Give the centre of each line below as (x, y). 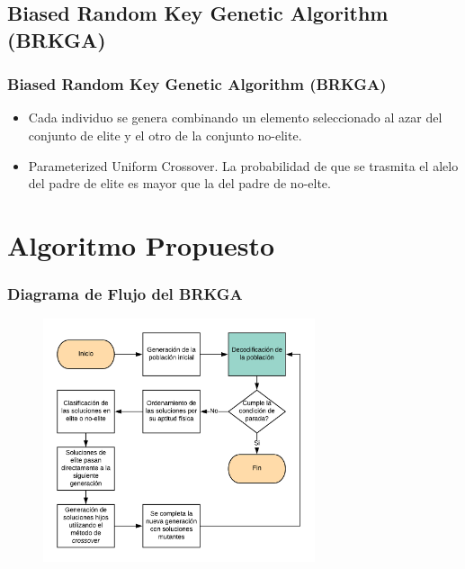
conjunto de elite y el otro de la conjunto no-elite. (165, 135)
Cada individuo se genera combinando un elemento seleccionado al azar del (235, 117)
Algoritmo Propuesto (141, 244)
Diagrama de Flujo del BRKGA (125, 294)
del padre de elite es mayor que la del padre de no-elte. (179, 183)
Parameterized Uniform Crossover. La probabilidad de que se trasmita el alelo (243, 165)
